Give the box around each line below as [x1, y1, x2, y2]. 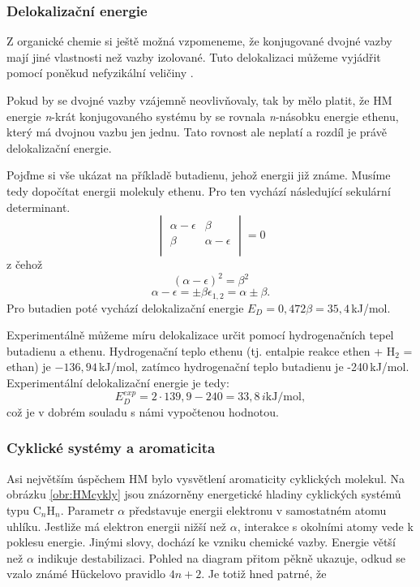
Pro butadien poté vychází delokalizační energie [6, 299, 244, 316]
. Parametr [60, 501, 114, 518]
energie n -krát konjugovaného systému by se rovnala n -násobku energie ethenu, [6, 107, 399, 124]
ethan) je [6, 358, 51, 375]
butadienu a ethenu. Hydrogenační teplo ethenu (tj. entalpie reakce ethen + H [6, 342, 396, 359]
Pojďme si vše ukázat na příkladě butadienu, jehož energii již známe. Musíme [6, 166, 391, 183]
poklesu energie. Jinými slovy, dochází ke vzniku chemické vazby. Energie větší [6, 533, 396, 550]
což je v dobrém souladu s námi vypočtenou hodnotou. [6, 403, 279, 420]
